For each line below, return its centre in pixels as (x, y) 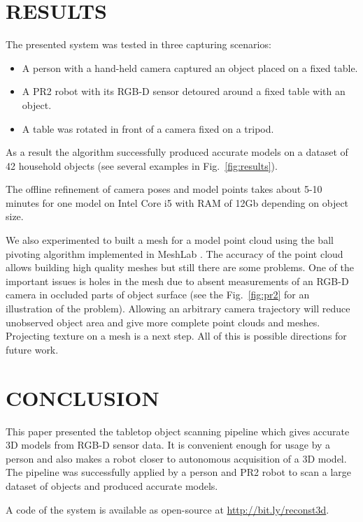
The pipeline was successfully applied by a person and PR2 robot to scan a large (179, 472)
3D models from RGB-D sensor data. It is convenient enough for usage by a (168, 445)
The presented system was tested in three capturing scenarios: (138, 44)
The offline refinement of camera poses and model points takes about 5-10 (164, 189)
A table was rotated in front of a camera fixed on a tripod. (148, 128)
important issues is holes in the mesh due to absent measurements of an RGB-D (177, 281)
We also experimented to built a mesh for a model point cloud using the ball (170, 240)
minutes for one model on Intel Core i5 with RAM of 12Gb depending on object (177, 202)
